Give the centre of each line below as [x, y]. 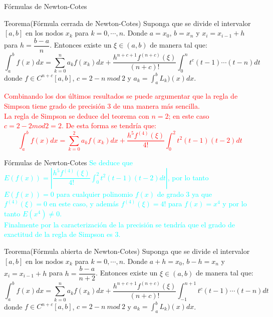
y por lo [235, 204]
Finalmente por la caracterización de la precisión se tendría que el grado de [120, 224]
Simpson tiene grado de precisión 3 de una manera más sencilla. [102, 105]
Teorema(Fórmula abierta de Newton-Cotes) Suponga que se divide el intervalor [127, 251]
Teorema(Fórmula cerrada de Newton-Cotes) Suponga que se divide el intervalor [127, 23]
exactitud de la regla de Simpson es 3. [62, 234]
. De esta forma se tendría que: [109, 125]
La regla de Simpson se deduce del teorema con [77, 115]
